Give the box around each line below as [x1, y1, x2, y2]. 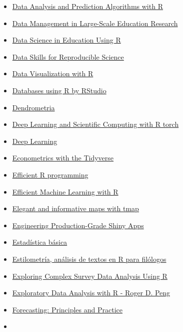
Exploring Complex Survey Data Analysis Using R [12, 270, 167, 281]
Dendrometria [12, 102, 55, 112]
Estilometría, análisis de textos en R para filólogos [12, 253, 166, 264]
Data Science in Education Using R [12, 35, 121, 45]
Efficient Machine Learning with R [12, 186, 118, 197]
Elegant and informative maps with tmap [12, 203, 139, 214]
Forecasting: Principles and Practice [12, 304, 123, 314]
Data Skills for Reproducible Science [12, 51, 124, 62]
